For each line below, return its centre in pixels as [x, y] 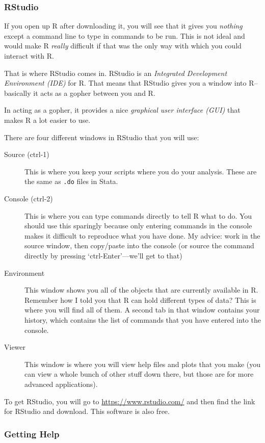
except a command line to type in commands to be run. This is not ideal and [125, 35]
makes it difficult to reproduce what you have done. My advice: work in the [142, 235]
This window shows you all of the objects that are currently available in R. [141, 290]
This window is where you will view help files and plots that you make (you [143, 364]
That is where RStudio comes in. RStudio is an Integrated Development [116, 73]
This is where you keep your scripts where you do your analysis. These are [141, 171]
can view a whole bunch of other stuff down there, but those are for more [139, 374]
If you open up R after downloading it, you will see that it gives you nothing [123, 26]
